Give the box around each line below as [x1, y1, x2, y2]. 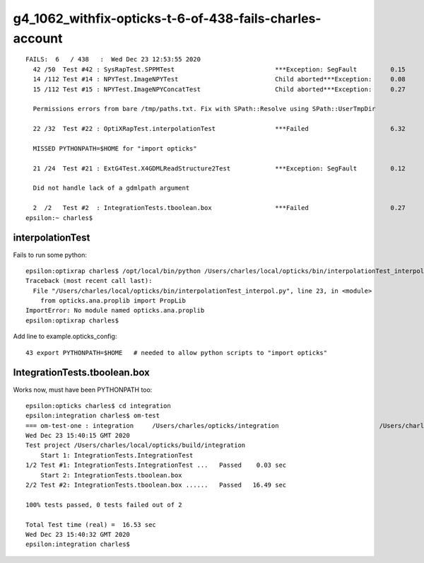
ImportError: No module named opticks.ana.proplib [25, 306, 205, 315]
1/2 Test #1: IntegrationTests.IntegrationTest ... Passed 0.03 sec [25, 461, 287, 470]
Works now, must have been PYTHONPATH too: [13, 385, 153, 394]
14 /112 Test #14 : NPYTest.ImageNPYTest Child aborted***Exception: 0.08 [33, 75, 406, 83]
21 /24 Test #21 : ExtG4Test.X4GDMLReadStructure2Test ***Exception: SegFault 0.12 [33, 164, 406, 173]
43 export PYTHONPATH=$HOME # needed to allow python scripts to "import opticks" [25, 349, 328, 356]
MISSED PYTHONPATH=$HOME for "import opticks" [33, 144, 197, 152]
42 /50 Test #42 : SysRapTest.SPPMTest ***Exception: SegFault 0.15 [33, 65, 406, 74]
